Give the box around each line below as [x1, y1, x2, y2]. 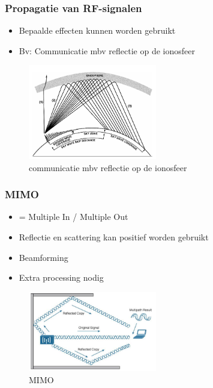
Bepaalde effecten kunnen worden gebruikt [19, 24, 176, 37]
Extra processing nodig [19, 271, 104, 284]
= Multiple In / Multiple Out [19, 210, 128, 223]
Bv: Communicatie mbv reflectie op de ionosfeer [19, 44, 195, 57]
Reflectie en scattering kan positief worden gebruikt [19, 231, 209, 243]
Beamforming [19, 251, 68, 263]
